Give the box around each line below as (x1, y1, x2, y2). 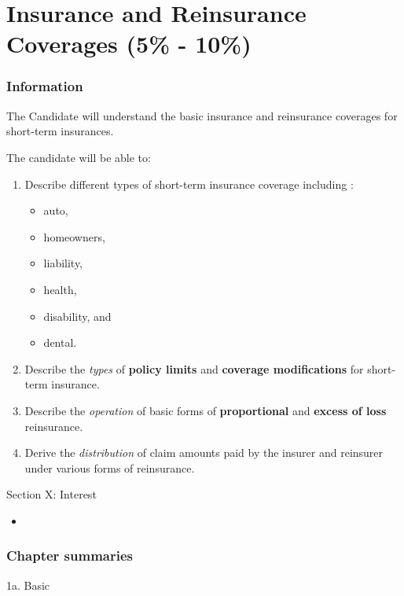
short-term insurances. (6, 123, 114, 139)
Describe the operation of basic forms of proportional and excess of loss (24, 402, 387, 418)
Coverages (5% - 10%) (6, 28, 252, 60)
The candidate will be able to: (6, 149, 151, 165)
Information (6, 76, 83, 96)
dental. (43, 334, 77, 351)
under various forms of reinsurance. (24, 459, 195, 476)
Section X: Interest (6, 486, 97, 502)
